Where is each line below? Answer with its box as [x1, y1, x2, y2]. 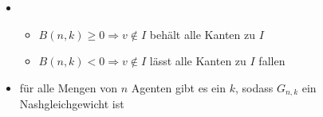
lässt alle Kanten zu [149, 53, 246, 69]
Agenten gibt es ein [131, 79, 226, 96]
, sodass [234, 79, 274, 96]
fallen [258, 53, 286, 69]
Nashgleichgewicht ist [19, 96, 124, 112]
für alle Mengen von [19, 79, 117, 96]
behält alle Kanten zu [149, 25, 255, 42]
